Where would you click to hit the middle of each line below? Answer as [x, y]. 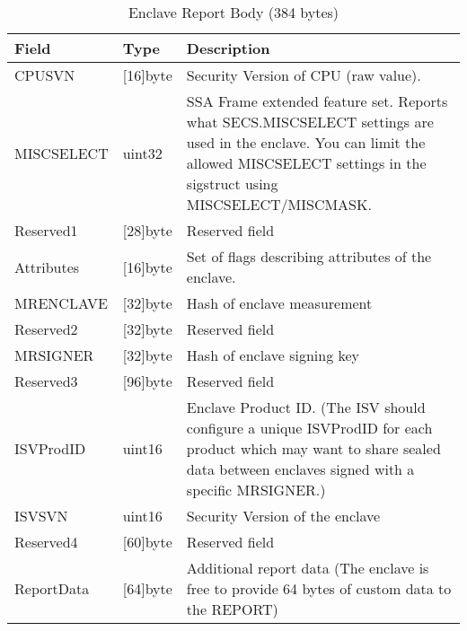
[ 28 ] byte [147, 230]
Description [228, 48]
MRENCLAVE [62, 303]
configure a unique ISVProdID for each [309, 428]
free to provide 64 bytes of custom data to [319, 588]
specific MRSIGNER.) [256, 490]
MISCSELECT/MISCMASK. [279, 204]
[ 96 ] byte [147, 381]
